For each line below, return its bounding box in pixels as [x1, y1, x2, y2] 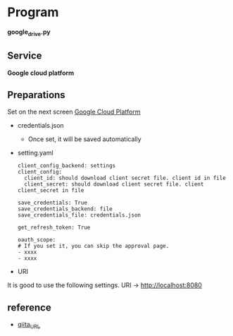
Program [7, 4, 59, 20]
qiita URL [17, 320, 41, 330]
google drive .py [7, 28, 51, 37]
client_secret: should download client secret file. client [24, 181, 204, 188]
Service [7, 50, 42, 62]
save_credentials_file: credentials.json [17, 212, 141, 219]
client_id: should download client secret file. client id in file [24, 174, 227, 182]
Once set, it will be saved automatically [27, 135, 142, 143]
